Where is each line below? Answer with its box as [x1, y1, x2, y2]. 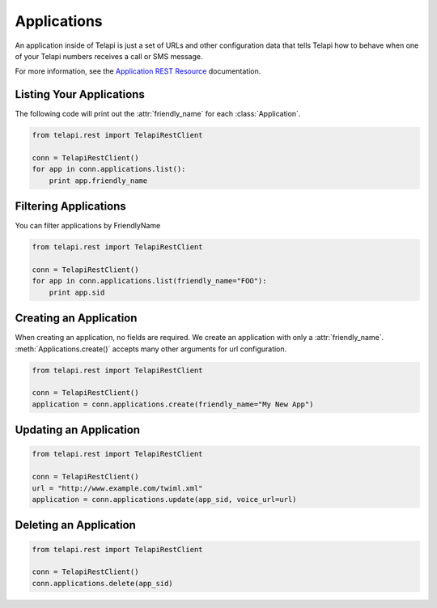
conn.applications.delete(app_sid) [32, 579, 173, 588]
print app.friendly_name [49, 176, 148, 185]
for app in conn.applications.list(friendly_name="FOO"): [32, 276, 267, 286]
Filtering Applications [15, 199, 127, 214]
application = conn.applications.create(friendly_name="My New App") [32, 399, 314, 409]
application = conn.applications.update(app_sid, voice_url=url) [32, 495, 297, 504]
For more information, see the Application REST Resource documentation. [15, 66, 261, 76]
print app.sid [49, 287, 105, 297]
